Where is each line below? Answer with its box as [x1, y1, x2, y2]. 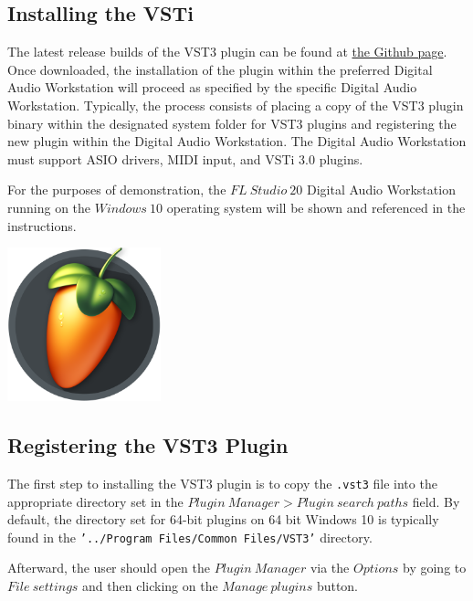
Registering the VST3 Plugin [7, 431, 289, 459]
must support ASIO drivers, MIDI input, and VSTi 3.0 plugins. [7, 149, 363, 168]
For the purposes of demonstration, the [7, 180, 226, 199]
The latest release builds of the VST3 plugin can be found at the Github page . [7, 42, 447, 61]
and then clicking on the [82, 576, 218, 596]
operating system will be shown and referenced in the [166, 197, 466, 216]
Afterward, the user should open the [7, 558, 210, 577]
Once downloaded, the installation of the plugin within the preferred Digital [7, 59, 433, 79]
